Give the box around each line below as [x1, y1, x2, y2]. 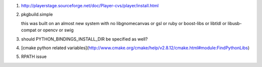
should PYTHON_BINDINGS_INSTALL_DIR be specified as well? [21, 36, 148, 42]
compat [21, 27, 36, 33]
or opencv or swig [37, 27, 74, 33]
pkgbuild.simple [21, 12, 53, 17]
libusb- [227, 20, 242, 26]
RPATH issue [21, 54, 47, 60]
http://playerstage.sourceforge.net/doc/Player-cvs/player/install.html [21, 3, 159, 8]
